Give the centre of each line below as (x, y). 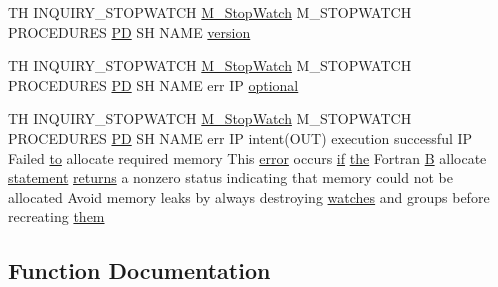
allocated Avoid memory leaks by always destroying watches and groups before (249, 196)
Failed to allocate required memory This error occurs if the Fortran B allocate (247, 157)
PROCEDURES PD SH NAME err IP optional (153, 84)
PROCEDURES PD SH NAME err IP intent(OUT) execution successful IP (240, 137)
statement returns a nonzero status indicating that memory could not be (230, 177)
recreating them (56, 216)
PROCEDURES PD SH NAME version (129, 31)
